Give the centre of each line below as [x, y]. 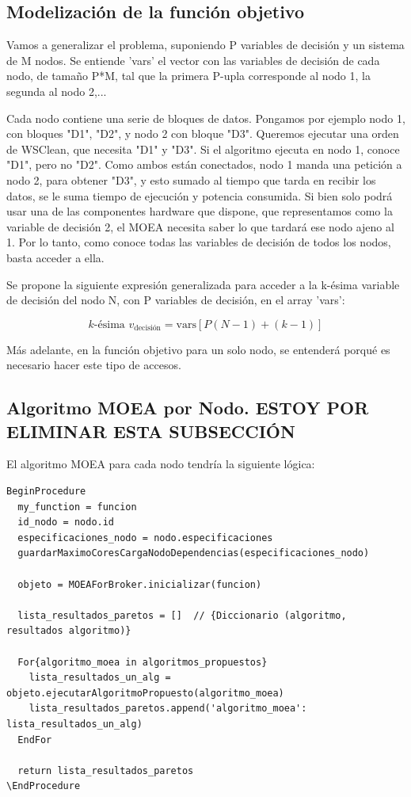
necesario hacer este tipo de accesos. [94, 365]
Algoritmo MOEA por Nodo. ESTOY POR [188, 408]
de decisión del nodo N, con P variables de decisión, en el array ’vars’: [176, 300]
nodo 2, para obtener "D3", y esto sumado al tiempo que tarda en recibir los [191, 179]
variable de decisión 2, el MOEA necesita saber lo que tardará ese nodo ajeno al [200, 226]
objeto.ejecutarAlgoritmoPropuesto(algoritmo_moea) [145, 693]
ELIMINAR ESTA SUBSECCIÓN [151, 431]
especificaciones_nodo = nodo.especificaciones [145, 538]
